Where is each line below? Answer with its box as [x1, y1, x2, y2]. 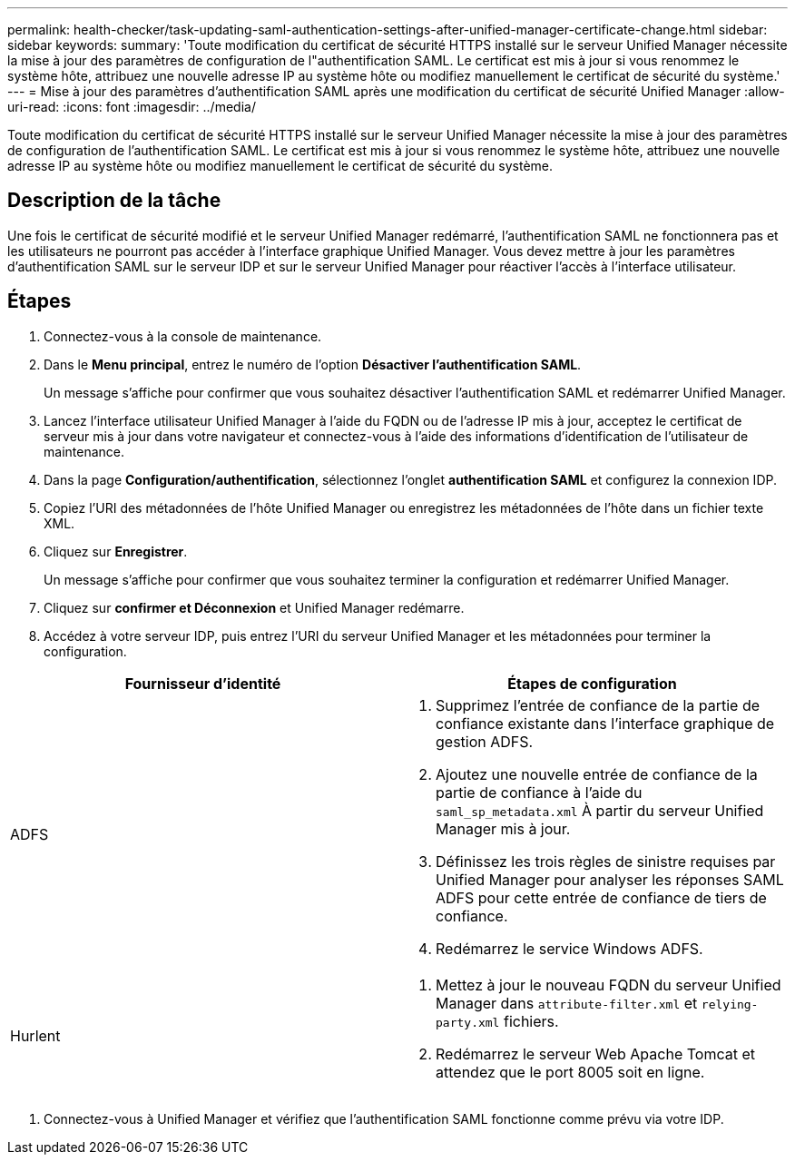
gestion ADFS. [436, 732, 534, 751]
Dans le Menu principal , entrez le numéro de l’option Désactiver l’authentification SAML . [44, 356, 582, 372]
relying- [701, 997, 759, 1011]
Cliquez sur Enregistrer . [44, 543, 188, 559]
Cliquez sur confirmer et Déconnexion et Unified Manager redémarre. [44, 599, 465, 615]
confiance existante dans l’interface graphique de [436, 714, 775, 733]
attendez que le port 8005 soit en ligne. [436, 1062, 705, 1081]
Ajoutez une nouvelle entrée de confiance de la [436, 764, 758, 783]
